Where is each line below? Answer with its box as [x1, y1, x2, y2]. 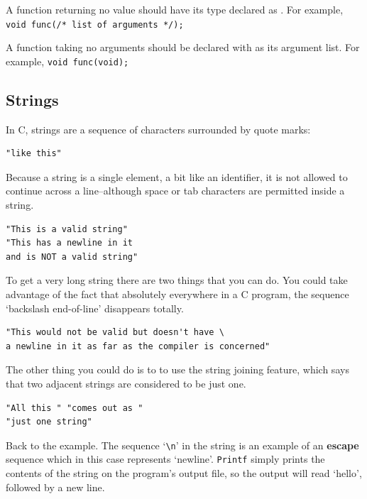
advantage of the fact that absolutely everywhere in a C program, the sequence [6, 287, 349, 302]
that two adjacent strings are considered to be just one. [6, 376, 246, 391]
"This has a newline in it [6, 238, 133, 248]
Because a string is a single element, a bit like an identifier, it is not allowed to [6, 169, 348, 184]
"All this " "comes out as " [6, 402, 143, 413]
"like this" [6, 148, 62, 159]
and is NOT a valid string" [6, 251, 138, 262]
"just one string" [6, 417, 92, 427]
